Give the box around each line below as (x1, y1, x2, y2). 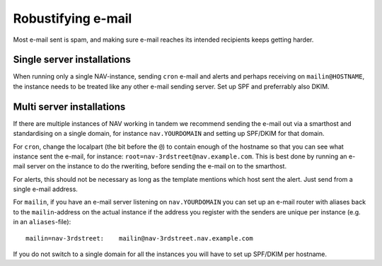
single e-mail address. (13, 185, 78, 194)
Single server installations (13, 54, 131, 66)
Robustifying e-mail (13, 11, 132, 26)
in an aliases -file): (13, 218, 71, 226)
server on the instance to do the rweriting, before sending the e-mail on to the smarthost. (26, 162, 286, 170)
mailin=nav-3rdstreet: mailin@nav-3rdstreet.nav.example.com (25, 234, 254, 242)
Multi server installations (13, 100, 126, 112)
